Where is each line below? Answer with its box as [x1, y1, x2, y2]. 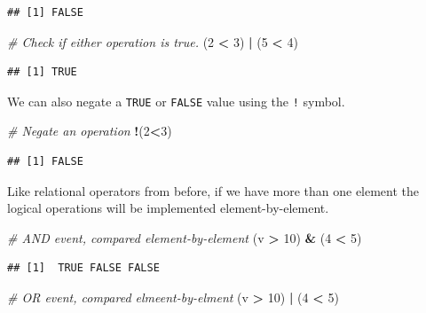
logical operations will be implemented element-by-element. [7, 199, 329, 217]
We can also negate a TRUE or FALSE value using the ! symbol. [7, 91, 345, 110]
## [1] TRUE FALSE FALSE [7, 262, 160, 275]
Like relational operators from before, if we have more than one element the [7, 181, 420, 200]
